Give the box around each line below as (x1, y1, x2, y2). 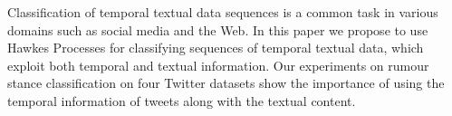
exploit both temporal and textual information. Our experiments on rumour (7, 55, 429, 74)
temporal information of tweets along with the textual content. (7, 91, 356, 110)
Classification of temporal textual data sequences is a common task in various (7, 3, 438, 21)
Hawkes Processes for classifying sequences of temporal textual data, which (7, 38, 424, 57)
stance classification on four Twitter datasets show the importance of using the (7, 73, 445, 92)
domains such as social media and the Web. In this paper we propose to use (7, 20, 428, 39)
